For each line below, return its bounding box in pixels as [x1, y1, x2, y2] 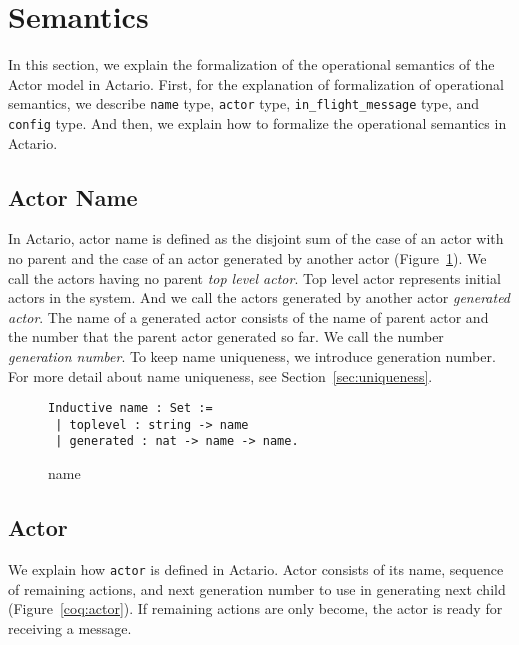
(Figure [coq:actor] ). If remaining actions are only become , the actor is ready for [8, 598, 503, 619]
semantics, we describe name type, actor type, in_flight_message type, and [8, 93, 480, 114]
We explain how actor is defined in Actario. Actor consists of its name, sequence [8, 558, 504, 579]
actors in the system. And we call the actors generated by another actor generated [8, 287, 511, 308]
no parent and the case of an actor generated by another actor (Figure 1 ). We [8, 248, 487, 269]
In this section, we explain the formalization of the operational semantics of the [8, 54, 495, 75]
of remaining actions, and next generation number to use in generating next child [8, 578, 506, 599]
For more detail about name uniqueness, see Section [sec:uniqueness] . [8, 365, 433, 386]
